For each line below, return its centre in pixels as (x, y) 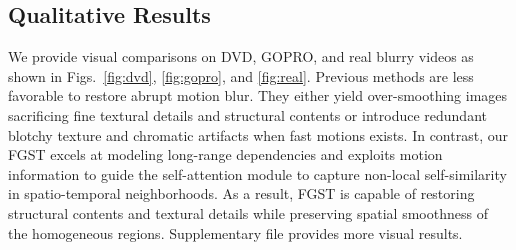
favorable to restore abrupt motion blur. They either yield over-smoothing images (258, 95)
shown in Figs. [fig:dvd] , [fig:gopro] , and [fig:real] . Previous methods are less (241, 75)
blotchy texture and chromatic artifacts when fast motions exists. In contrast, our (258, 134)
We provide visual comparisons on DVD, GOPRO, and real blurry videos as (241, 56)
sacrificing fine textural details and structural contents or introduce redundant (247, 114)
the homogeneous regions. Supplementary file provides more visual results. (235, 232)
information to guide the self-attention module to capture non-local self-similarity (257, 173)
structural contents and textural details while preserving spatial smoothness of (248, 212)
